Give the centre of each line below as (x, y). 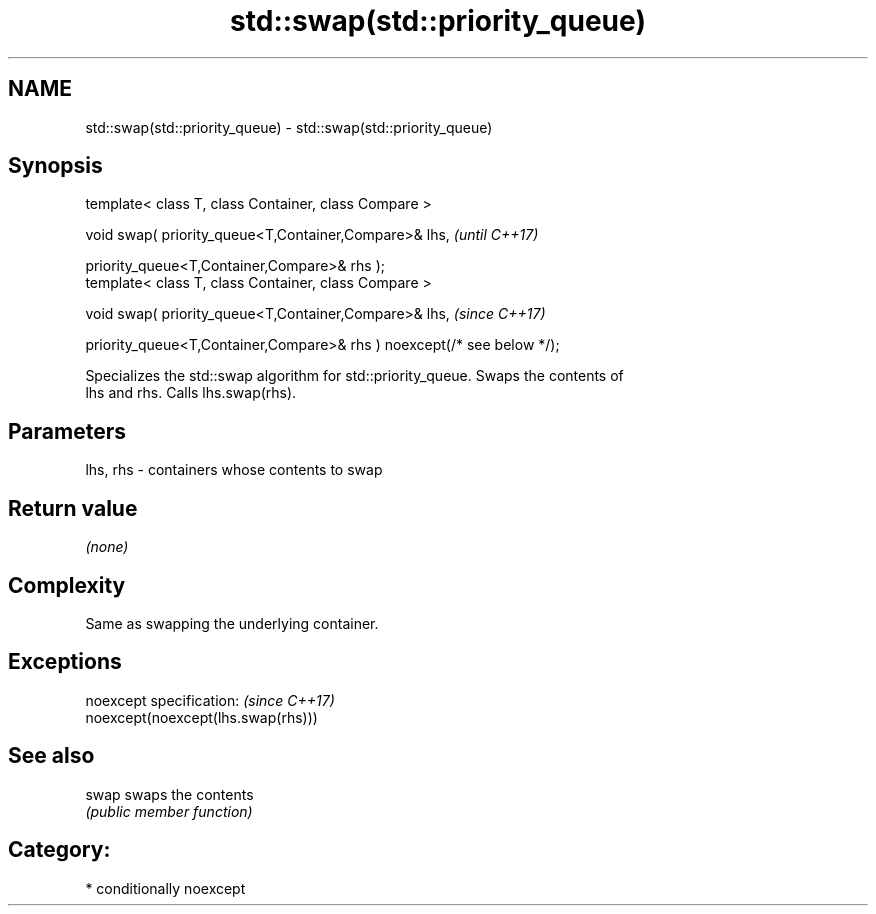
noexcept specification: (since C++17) (210, 700)
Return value (73, 508)
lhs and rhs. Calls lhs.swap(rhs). (191, 393)
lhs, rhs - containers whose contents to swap (234, 470)
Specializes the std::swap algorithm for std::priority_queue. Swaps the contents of (354, 376)
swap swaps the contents (169, 794)
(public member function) (169, 811)
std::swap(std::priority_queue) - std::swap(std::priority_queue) (289, 127)
